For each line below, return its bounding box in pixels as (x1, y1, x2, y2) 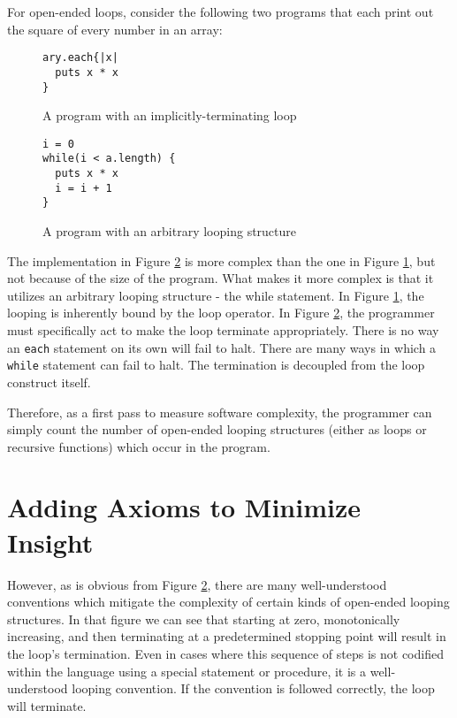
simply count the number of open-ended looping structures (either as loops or (7, 420, 427, 439)
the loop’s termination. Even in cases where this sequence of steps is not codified (7, 644, 444, 662)
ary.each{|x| (42, 51, 118, 65)
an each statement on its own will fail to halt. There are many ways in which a (7, 338, 437, 356)
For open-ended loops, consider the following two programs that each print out (7, 3, 434, 20)
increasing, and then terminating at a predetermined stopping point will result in (7, 627, 446, 645)
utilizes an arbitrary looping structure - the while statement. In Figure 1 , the (7, 286, 424, 304)
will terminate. (7, 696, 87, 714)
